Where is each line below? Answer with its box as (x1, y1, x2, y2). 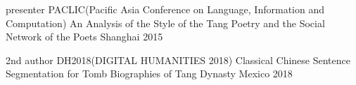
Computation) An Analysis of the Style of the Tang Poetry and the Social (6, 15, 325, 30)
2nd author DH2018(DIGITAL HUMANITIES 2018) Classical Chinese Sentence (6, 52, 350, 67)
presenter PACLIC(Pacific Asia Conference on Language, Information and (6, 2, 324, 16)
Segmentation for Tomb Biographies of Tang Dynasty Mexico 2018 (6, 66, 293, 81)
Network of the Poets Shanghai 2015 (6, 29, 163, 44)
